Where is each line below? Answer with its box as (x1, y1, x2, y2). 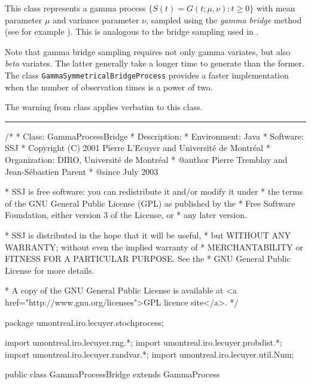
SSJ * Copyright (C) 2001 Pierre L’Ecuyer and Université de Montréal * (5, 141, 270, 154)
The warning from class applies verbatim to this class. (5, 101, 203, 113)
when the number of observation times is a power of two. (5, 80, 213, 93)
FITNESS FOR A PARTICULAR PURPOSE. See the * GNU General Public (5, 252, 291, 265)
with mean (256, 2, 295, 14)
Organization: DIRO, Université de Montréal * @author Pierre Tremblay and (5, 153, 288, 165)
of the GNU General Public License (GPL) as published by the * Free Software (5, 196, 295, 209)
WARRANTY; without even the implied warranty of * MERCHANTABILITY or (5, 240, 303, 253)
